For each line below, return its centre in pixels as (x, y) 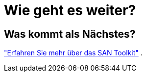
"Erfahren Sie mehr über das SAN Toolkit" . (73, 53)
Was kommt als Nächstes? (70, 34)
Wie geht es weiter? (70, 10)
